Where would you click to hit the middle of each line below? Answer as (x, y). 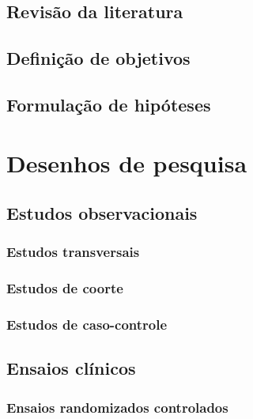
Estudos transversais (73, 252)
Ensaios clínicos (71, 368)
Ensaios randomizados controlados (117, 407)
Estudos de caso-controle (87, 325)
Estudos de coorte (65, 288)
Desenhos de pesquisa (127, 162)
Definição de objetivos (98, 58)
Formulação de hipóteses (109, 104)
